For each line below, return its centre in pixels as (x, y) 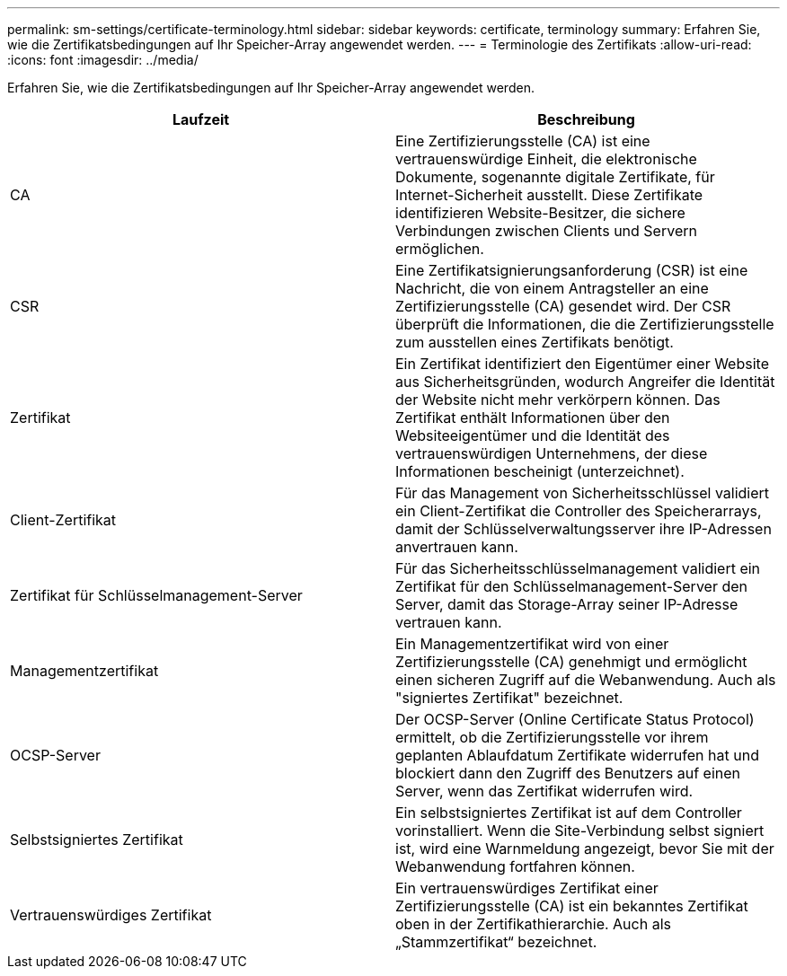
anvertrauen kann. (457, 547)
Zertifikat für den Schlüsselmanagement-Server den (571, 586)
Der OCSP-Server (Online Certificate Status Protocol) (575, 719)
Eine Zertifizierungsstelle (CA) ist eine (523, 141)
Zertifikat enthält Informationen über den (533, 418)
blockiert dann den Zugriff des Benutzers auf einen (568, 773)
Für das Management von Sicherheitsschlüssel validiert (583, 493)
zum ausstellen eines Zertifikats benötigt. (535, 342)
